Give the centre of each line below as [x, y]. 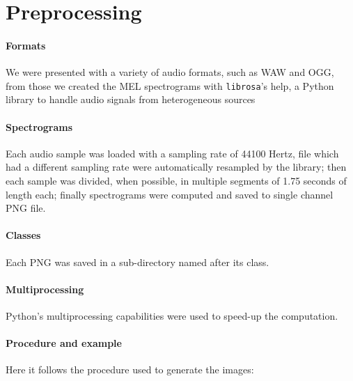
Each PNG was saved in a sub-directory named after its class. [138, 262]
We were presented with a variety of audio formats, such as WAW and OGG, [170, 72]
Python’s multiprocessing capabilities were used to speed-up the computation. [172, 315]
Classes [23, 235]
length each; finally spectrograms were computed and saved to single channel [170, 194]
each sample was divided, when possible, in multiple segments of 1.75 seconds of [176, 180]
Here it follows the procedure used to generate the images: [130, 370]
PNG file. [26, 208]
